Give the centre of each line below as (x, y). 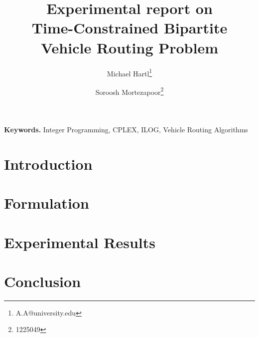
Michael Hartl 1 (129, 72)
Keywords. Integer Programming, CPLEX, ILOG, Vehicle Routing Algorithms (126, 129)
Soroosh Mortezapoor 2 (129, 91)
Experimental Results (80, 242)
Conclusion (43, 281)
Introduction (48, 164)
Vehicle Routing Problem (129, 47)
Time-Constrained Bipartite (129, 28)
